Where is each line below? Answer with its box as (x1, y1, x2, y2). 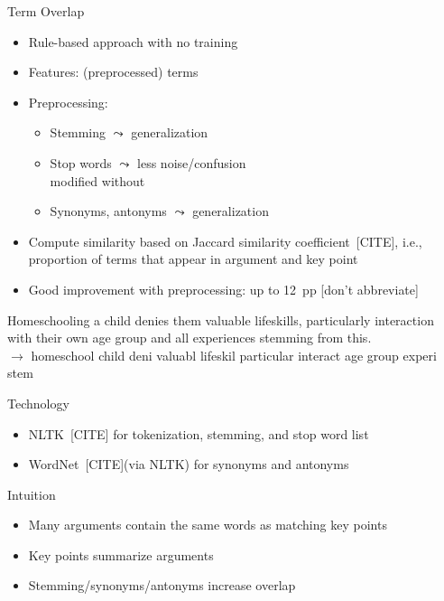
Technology (7, 393, 69, 412)
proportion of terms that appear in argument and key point (28, 249, 358, 268)
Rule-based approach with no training (28, 32, 238, 51)
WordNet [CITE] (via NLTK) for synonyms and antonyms (28, 455, 349, 474)
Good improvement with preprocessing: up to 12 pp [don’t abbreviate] (28, 279, 419, 298)
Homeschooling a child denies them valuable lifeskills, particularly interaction (7, 310, 434, 329)
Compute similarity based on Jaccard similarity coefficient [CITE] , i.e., (28, 231, 422, 250)
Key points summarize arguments (28, 545, 214, 564)
